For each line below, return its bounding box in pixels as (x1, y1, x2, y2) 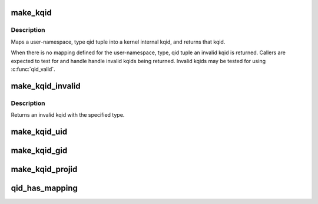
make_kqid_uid (11, 127, 68, 137)
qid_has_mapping (11, 183, 78, 193)
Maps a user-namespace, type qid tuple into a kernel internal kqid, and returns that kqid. (11, 38, 226, 45)
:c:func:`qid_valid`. (11, 65, 55, 73)
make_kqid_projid (11, 164, 78, 174)
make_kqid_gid (11, 145, 68, 156)
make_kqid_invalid (11, 81, 81, 91)
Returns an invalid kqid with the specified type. (11, 111, 125, 119)
